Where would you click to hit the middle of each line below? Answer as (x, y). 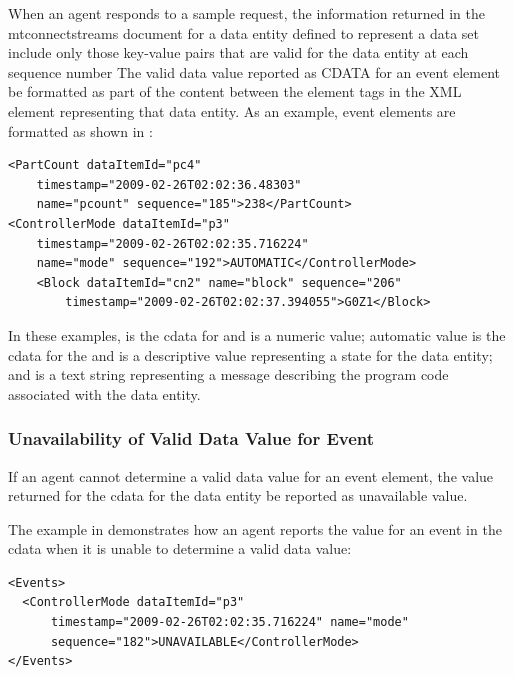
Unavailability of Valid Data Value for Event (191, 438)
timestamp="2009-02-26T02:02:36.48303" (169, 184)
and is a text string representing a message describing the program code (228, 374)
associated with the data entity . (104, 393)
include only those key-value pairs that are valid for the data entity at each (238, 52)
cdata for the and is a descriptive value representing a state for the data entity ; (250, 354)
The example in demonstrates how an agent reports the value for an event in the (255, 528)
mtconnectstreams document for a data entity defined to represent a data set (244, 32)
